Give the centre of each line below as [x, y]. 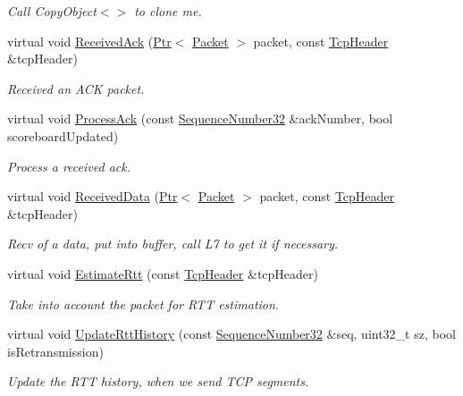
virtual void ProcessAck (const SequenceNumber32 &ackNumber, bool [200, 118]
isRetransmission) [55, 351]
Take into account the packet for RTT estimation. [143, 303]
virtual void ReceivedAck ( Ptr [89, 41]
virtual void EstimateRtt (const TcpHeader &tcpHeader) [163, 273]
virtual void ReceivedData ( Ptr [93, 196]
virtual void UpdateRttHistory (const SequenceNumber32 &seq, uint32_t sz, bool [231, 334]
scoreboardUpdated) [63, 135]
